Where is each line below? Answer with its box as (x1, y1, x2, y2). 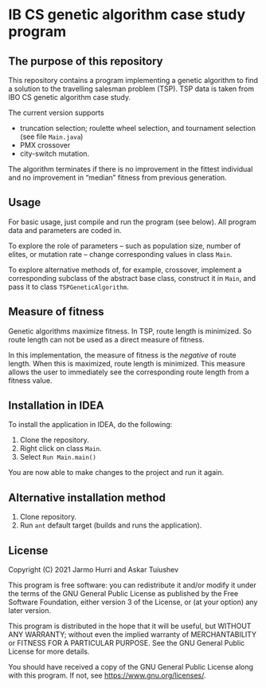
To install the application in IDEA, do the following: (8, 420, 173, 429)
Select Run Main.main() (19, 453, 97, 462)
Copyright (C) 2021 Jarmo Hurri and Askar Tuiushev (8, 565, 179, 575)
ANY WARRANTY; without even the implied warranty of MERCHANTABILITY (8, 630, 257, 639)
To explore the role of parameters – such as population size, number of (8, 241, 241, 251)
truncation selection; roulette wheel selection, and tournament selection (19, 124, 256, 132)
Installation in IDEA (8, 399, 104, 413)
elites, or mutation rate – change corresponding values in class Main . (8, 249, 233, 259)
